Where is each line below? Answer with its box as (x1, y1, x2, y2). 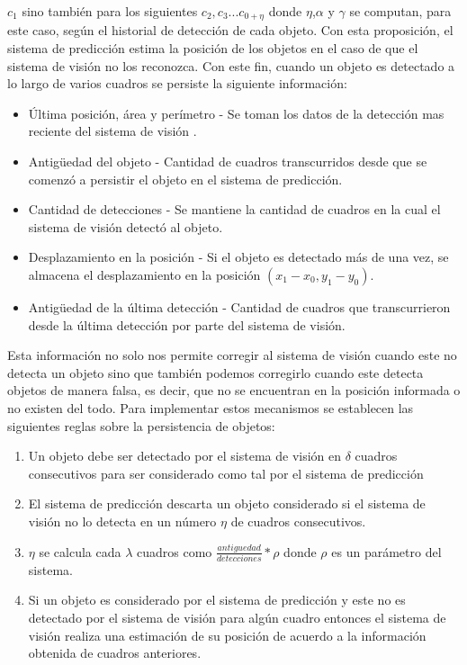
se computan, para (349, 2, 452, 20)
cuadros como (136, 542, 212, 561)
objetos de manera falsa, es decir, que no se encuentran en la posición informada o (7, 381, 461, 400)
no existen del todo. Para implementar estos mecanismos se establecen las (7, 398, 414, 417)
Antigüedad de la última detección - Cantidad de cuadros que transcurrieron (28, 297, 451, 316)
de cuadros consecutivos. (230, 511, 366, 530)
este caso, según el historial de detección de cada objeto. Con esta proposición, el (7, 21, 454, 40)
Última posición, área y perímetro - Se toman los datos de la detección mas (28, 103, 445, 122)
